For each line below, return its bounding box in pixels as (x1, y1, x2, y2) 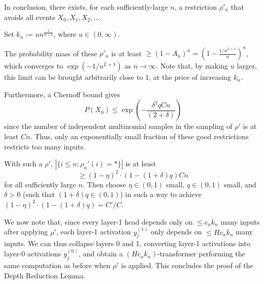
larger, (236, 60, 257, 71)
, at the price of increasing (149, 72, 231, 82)
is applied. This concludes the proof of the (121, 260, 253, 271)
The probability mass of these (4, 48, 97, 58)
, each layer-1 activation (56, 226, 131, 237)
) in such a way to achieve (120, 189, 202, 200)
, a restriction (174, 2, 217, 12)
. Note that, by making (156, 60, 228, 71)
